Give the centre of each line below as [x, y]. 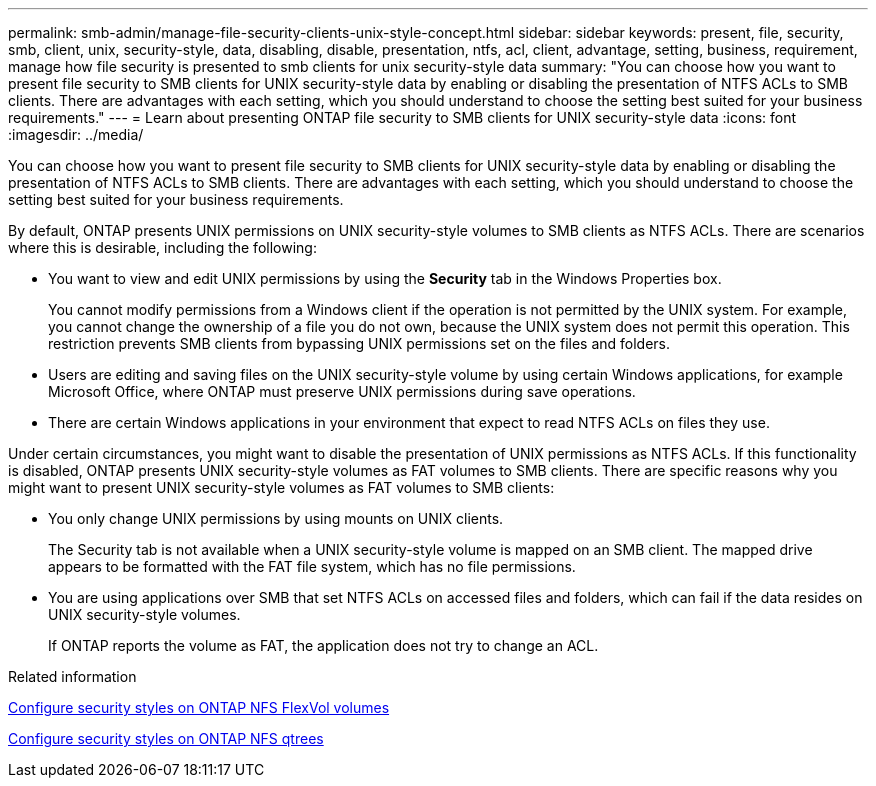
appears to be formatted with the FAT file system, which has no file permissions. [312, 566]
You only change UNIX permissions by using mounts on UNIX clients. [276, 518]
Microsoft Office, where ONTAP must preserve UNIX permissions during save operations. [342, 391]
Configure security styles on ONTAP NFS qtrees [166, 738]
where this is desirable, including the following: [162, 247]
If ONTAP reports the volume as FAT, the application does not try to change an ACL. [323, 645]
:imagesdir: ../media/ [76, 134]
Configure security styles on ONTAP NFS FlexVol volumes [199, 707]
